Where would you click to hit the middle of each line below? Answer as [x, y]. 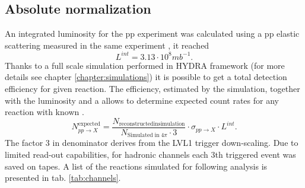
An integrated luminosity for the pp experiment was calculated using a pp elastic [152, 34]
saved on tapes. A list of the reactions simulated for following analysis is [136, 166]
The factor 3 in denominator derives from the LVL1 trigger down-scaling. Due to [152, 143]
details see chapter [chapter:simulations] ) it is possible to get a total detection [146, 77]
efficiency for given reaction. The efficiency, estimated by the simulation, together [152, 89]
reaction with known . [45, 112]
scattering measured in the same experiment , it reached [107, 45]
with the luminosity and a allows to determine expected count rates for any [142, 100]
